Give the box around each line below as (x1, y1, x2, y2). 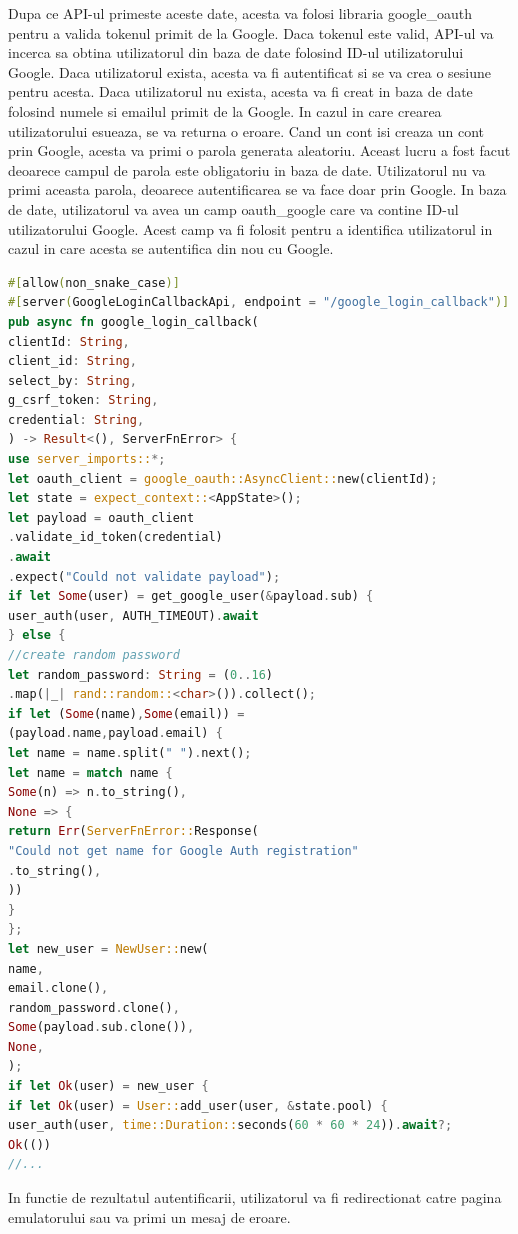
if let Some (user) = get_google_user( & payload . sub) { (8, 589, 374, 604)
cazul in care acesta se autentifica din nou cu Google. (8, 238, 334, 259)
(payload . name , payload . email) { (8, 726, 223, 741)
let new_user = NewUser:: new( (8, 941, 209, 956)
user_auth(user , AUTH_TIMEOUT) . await (8, 608, 259, 623)
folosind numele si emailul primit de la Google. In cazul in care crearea (8, 100, 442, 121)
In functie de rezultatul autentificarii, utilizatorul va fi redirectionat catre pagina (8, 1187, 502, 1208)
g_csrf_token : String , (8, 393, 159, 408)
